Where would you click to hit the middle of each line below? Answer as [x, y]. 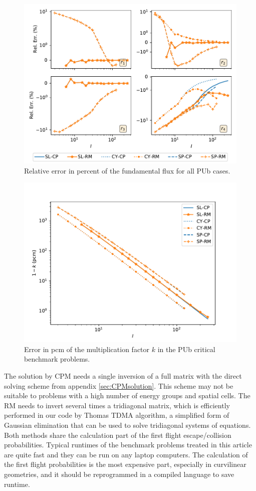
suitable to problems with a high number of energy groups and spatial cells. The [127, 395]
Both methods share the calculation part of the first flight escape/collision [118, 435]
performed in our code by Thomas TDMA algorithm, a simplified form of [117, 415]
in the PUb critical [186, 349]
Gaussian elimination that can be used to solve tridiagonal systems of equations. [127, 425]
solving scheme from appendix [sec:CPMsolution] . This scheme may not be [119, 385]
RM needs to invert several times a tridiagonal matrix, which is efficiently [117, 405]
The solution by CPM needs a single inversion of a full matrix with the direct [123, 375]
